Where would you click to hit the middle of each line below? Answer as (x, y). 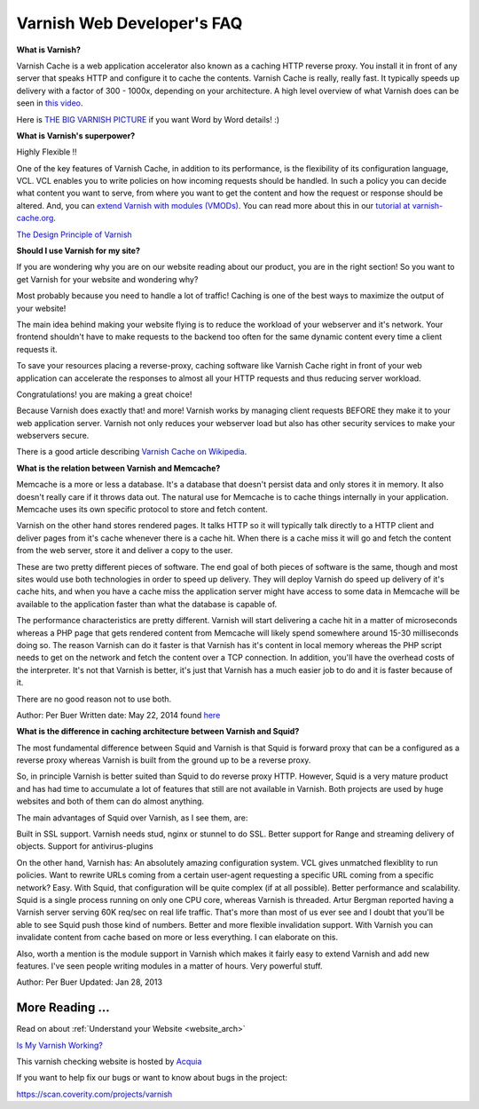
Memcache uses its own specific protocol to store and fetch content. (142, 510)
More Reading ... (63, 1008)
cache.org (35, 218)
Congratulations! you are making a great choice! (104, 394)
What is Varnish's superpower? (76, 135)
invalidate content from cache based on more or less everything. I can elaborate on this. (177, 938)
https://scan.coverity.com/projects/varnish (94, 1094)
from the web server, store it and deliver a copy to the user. (125, 551)
